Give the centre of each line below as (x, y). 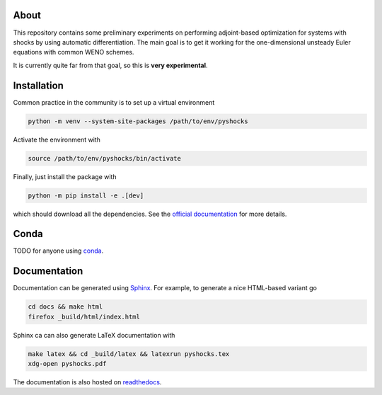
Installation (38, 85)
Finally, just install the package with (65, 176)
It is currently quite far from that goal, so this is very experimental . (110, 65)
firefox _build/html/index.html (84, 316)
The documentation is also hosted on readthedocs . (87, 382)
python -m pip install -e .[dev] (86, 195)
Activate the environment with (57, 139)
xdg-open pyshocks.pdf (67, 364)
